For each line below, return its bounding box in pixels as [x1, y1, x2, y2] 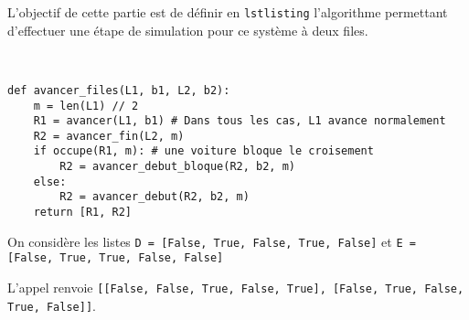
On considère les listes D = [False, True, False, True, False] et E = [7, 231, 416, 251]
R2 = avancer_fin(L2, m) [33, 129, 185, 143]
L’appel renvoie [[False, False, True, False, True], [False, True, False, [7, 278, 464, 297]
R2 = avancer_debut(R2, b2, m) [59, 190, 250, 204]
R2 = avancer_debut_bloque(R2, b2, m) [59, 160, 295, 174]
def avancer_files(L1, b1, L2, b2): [7, 83, 230, 97]
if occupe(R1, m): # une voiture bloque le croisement [33, 144, 374, 158]
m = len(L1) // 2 [33, 99, 139, 112]
